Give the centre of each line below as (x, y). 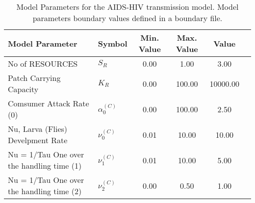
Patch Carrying (34, 78)
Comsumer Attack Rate (49, 103)
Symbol (113, 43)
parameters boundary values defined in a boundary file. (127, 18)
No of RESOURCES (43, 63)
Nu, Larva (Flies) (38, 129)
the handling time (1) (45, 165)
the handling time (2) (45, 191)
